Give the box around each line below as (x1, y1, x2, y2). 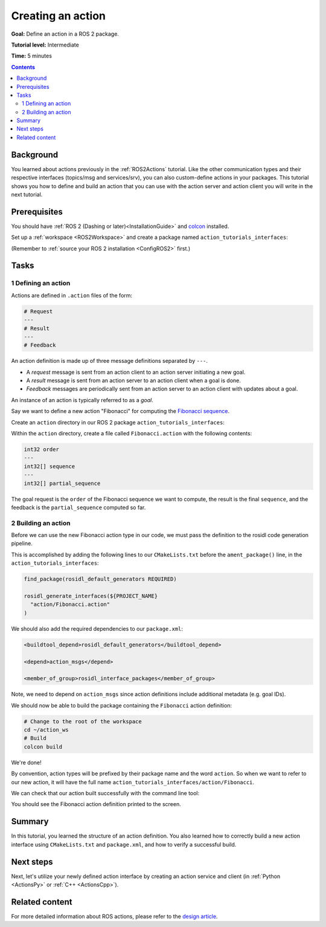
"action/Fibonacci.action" (30, 601, 110, 608)
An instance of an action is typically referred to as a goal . (11, 396, 153, 403)
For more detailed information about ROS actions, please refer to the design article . (11, 912, 218, 920)
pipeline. (11, 540, 33, 547)
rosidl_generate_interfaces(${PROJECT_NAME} (24, 593, 158, 600)
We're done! (11, 759, 42, 766)
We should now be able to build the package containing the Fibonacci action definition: (11, 701, 232, 709)
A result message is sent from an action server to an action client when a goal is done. (26, 377, 241, 384)
